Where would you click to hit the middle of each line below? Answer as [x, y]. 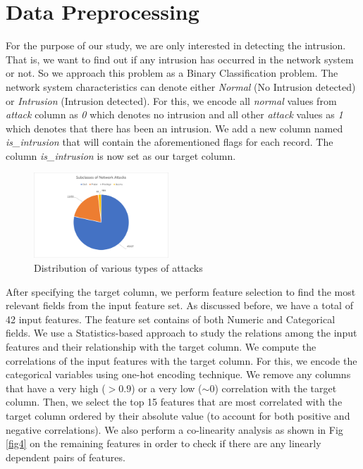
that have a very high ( [56, 388]
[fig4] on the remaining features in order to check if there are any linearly [164, 443]
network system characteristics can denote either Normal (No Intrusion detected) [181, 86]
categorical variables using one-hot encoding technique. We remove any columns [178, 374]
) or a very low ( [167, 388]
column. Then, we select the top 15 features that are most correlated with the [174, 402]
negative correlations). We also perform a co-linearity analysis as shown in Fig [174, 429]
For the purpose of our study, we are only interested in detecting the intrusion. [176, 45]
